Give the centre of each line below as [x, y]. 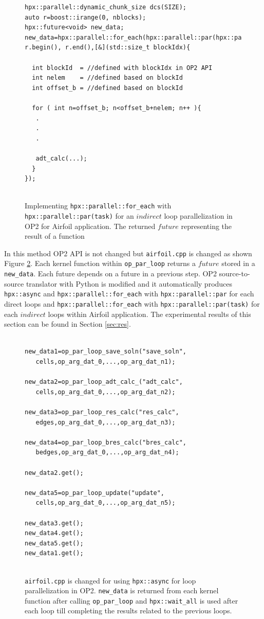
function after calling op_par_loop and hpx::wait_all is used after [131, 600]
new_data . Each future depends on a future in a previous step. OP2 [110, 273]
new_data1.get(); [54, 553]
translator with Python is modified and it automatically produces [129, 283]
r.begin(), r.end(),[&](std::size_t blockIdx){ [108, 48]
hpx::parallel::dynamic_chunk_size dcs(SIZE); [106, 7]
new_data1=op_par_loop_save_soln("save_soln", [106, 352]
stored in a [238, 263]
